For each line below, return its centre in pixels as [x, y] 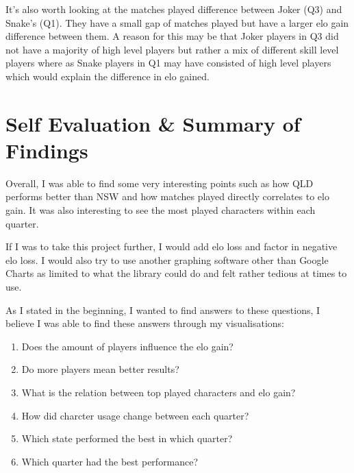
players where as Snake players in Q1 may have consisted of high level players [168, 63]
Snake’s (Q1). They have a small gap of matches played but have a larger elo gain [177, 22]
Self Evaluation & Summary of [153, 123]
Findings [47, 150]
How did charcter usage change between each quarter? [135, 415]
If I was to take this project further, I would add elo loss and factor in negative [172, 246]
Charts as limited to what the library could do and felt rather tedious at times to [176, 273]
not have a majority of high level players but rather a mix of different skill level [172, 49]
